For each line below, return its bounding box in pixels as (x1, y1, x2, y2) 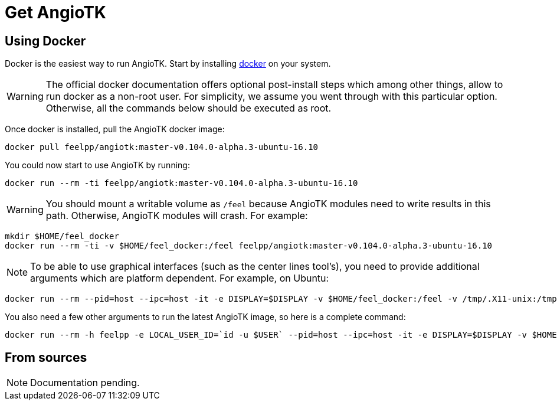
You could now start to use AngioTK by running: (5, 160, 190, 171)
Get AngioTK (5, 2, 107, 22)
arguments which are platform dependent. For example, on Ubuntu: (30, 272, 329, 285)
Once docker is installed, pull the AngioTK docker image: (5, 124, 225, 135)
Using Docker (5, 33, 86, 48)
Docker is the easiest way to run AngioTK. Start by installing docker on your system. (5, 58, 331, 69)
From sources (5, 350, 87, 365)
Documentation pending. (30, 377, 140, 389)
